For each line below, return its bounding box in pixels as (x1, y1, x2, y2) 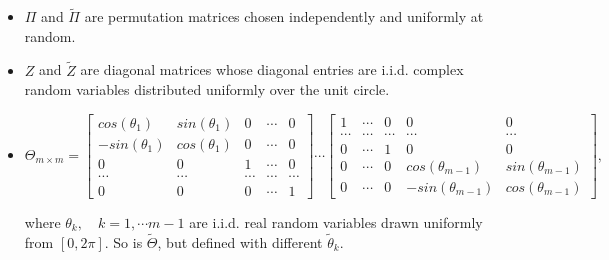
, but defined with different (157, 231, 323, 252)
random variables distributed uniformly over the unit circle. (24, 79, 390, 100)
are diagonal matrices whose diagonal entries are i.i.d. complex (80, 59, 464, 80)
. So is (104, 231, 143, 252)
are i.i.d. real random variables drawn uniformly (189, 211, 483, 232)
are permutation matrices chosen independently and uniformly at (84, 6, 484, 27)
